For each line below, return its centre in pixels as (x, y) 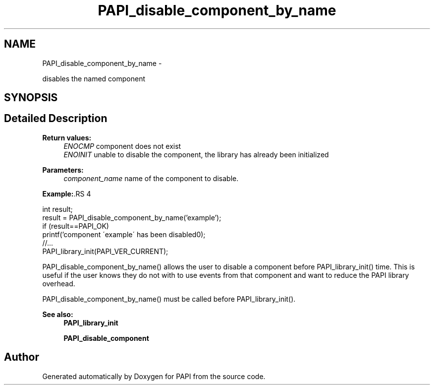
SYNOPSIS (31, 98)
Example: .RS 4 (67, 194)
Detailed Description (56, 119)
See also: (58, 314)
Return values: (67, 137)
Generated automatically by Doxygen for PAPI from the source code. (154, 376)
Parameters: (63, 170)
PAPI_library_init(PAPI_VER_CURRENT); (105, 251)
